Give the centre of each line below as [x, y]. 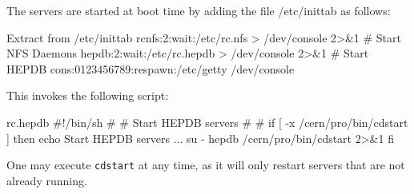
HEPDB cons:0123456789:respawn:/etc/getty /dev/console [151, 68]
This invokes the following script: [88, 95]
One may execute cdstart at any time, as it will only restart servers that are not [206, 165]
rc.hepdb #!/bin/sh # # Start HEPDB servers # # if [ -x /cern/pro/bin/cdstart [207, 122]
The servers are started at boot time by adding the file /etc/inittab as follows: [199, 10]
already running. [47, 180]
